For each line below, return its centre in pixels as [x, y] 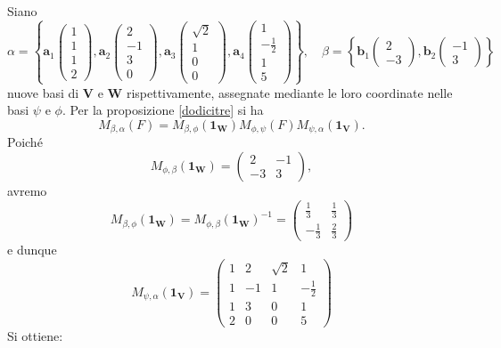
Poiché [25, 142]
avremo [27, 190]
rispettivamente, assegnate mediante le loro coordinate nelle [289, 92]
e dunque [32, 250]
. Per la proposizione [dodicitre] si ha [163, 110]
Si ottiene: [35, 335]
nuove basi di [43, 92]
